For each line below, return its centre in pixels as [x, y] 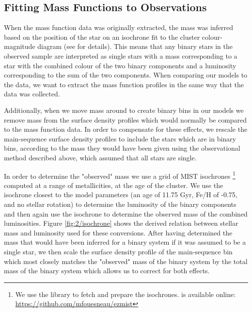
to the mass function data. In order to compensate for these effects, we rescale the [126, 129]
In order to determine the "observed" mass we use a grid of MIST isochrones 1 [120, 175]
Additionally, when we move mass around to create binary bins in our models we [124, 110]
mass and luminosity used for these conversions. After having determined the [118, 232]
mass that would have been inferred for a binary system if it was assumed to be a [125, 242]
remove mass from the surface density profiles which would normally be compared [126, 119]
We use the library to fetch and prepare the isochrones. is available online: [126, 294]
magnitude [20, 46]
